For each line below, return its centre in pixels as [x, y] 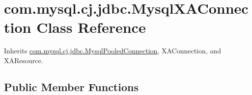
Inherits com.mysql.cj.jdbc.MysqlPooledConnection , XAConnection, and [112, 51]
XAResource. [24, 60]
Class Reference [91, 27]
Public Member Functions [71, 86]
